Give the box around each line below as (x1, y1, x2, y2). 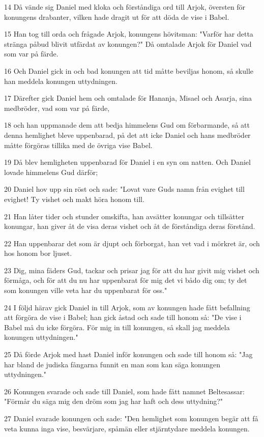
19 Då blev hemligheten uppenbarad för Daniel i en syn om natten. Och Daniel (4, 157, 251, 167)
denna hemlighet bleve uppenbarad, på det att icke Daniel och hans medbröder (4, 129, 251, 140)
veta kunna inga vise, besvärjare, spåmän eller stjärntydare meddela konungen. (4, 423, 250, 433)
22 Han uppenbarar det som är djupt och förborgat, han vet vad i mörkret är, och (4, 238, 260, 248)
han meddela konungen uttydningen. (4, 75, 118, 86)
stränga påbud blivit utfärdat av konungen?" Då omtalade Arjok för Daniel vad (4, 38, 252, 49)
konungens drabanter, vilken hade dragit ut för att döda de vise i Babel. (4, 11, 229, 22)
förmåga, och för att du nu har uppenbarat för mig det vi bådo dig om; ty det (4, 275, 247, 285)
